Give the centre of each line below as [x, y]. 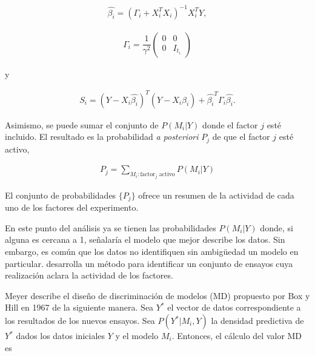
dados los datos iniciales [61, 335]
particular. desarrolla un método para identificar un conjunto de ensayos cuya [149, 263]
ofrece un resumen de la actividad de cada [216, 195]
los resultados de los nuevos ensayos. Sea [80, 320]
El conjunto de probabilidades [61, 195]
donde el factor [230, 124]
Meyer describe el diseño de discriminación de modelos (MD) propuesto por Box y [157, 295]
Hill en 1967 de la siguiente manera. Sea [79, 307]
